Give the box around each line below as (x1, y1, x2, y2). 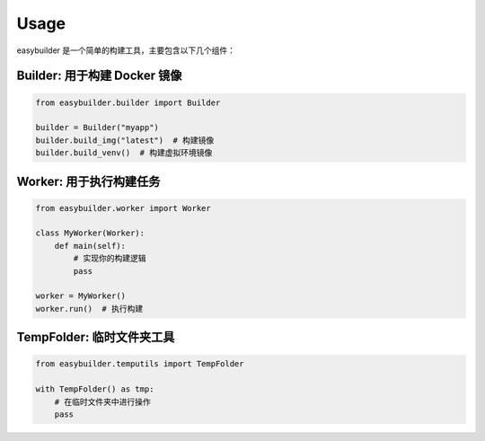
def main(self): (54, 241, 126, 251)
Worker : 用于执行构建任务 (16, 173, 161, 189)
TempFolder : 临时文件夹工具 (16, 330, 175, 345)
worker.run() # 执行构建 (35, 304, 144, 313)
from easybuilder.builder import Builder (35, 97, 221, 108)
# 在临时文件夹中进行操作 (54, 396, 152, 407)
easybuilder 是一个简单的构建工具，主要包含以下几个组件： (16, 45, 236, 56)
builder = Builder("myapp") (35, 122, 159, 133)
